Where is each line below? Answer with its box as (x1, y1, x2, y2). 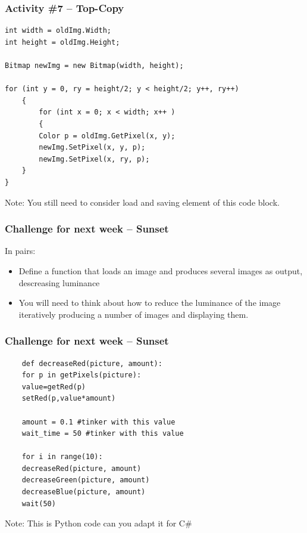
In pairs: (5, 244, 36, 257)
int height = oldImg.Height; (5, 38, 120, 47)
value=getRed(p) (21, 382, 86, 391)
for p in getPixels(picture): (21, 371, 142, 380)
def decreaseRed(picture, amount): (21, 359, 162, 368)
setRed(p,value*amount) (21, 394, 116, 403)
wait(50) (21, 499, 56, 508)
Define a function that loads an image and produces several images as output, (18, 264, 303, 277)
